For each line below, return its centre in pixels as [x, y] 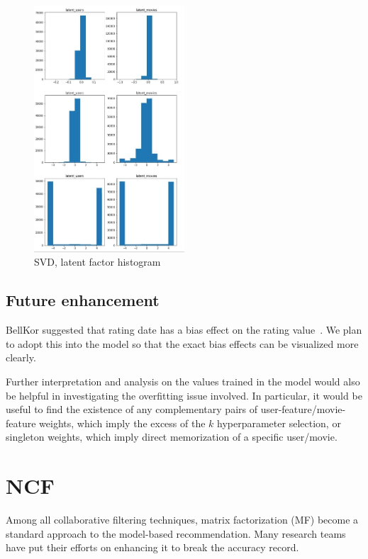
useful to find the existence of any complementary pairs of [132, 409]
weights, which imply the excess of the [122, 423]
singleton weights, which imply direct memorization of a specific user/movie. [172, 437]
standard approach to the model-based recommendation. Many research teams [176, 533]
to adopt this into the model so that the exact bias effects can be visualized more [182, 343]
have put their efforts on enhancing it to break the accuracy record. [152, 547]
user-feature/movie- [303, 409]
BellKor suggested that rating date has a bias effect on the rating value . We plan [184, 330]
